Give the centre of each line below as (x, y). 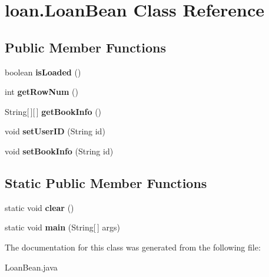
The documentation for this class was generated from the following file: (133, 247)
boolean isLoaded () (43, 72)
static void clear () (39, 207)
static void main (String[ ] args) (62, 227)
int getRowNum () (41, 92)
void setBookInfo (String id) (59, 151)
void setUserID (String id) (55, 131)
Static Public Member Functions (106, 182)
